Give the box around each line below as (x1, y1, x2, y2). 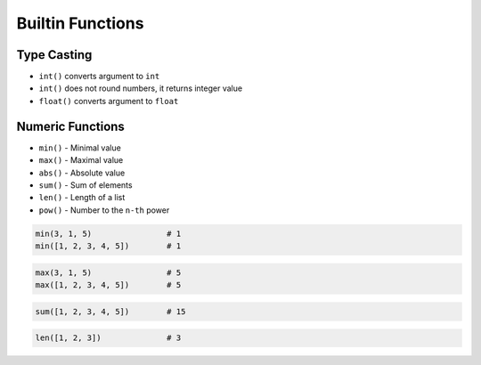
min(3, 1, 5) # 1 (35, 228, 182, 239)
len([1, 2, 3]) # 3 (35, 333, 182, 343)
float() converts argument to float (38, 95, 179, 106)
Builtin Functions (16, 13, 144, 33)
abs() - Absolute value (38, 167, 126, 178)
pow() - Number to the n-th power (38, 205, 170, 215)
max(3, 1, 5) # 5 (35, 267, 182, 278)
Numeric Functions (16, 118, 125, 134)
